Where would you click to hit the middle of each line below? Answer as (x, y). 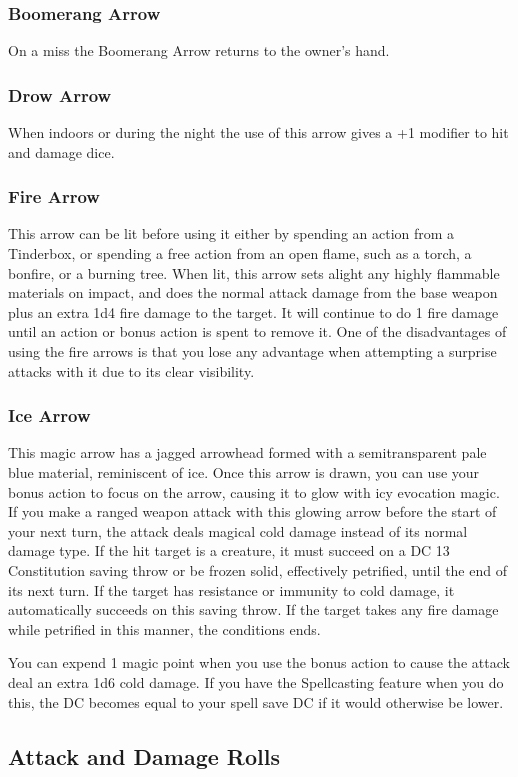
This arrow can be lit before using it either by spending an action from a (231, 233)
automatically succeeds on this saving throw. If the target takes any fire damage (253, 609)
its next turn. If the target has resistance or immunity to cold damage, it (231, 589)
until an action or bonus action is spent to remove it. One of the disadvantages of (257, 331)
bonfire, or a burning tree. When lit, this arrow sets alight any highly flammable (254, 272)
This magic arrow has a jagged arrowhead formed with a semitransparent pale (247, 452)
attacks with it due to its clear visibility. (131, 370)
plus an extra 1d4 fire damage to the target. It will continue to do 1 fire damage (253, 311)
